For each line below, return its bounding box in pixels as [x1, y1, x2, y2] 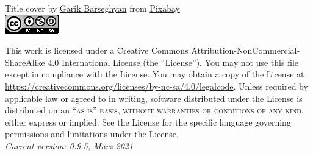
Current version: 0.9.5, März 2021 [5, 139, 134, 152]
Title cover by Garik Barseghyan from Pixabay [5, 2, 180, 14]
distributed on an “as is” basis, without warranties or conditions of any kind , [5, 104, 304, 116]
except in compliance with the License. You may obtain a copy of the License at [5, 68, 304, 80]
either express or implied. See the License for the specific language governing [5, 115, 291, 128]
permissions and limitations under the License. [5, 127, 179, 140]
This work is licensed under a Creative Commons [5, 44, 189, 57]
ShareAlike [5, 55, 45, 68]
